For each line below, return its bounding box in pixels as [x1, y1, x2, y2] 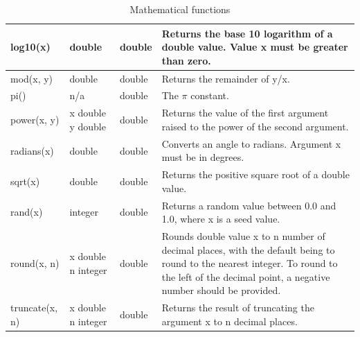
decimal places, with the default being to [161, 242, 335, 257]
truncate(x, [10, 300, 58, 315]
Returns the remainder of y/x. [161, 71, 290, 85]
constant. [190, 88, 229, 103]
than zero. [161, 53, 211, 67]
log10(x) [10, 40, 51, 54]
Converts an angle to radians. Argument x [161, 136, 341, 150]
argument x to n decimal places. [161, 313, 298, 328]
